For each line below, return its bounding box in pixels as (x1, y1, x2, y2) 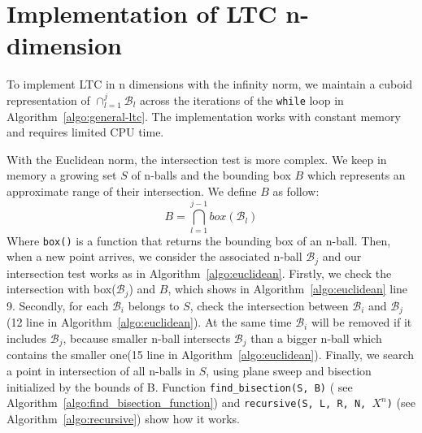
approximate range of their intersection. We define (7, 182, 257, 199)
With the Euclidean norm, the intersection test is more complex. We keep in (7, 150, 387, 167)
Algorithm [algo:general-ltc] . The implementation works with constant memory (7, 107, 401, 124)
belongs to (128, 297, 180, 314)
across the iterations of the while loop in (140, 91, 344, 108)
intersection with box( (7, 280, 116, 297)
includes (7, 329, 47, 346)
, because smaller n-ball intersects (63, 329, 231, 346)
